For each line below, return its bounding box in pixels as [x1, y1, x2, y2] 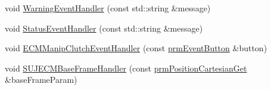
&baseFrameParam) [5, 73, 77, 86]
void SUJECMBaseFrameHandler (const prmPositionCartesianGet [5, 61, 247, 74]
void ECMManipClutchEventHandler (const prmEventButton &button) [5, 42, 267, 54]
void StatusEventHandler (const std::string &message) [5, 21, 203, 34]
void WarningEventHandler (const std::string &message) [5, 2, 211, 14]
